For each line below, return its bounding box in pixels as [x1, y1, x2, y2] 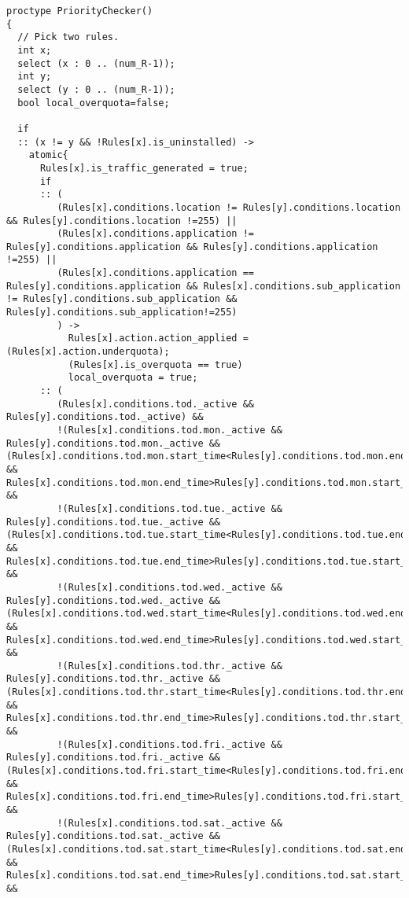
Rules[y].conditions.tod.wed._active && [6, 594, 221, 606]
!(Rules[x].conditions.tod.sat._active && [57, 817, 282, 829]
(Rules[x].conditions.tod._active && [57, 398, 254, 410]
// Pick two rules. [17, 31, 120, 43]
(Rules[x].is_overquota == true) [68, 359, 243, 370]
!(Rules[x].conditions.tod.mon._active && [57, 425, 282, 436]
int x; [17, 44, 52, 56]
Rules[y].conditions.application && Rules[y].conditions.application [6, 241, 378, 252]
